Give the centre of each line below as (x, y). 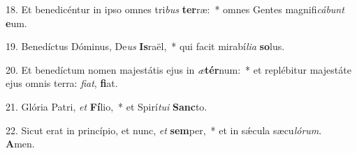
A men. (20, 144)
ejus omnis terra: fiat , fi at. (62, 83)
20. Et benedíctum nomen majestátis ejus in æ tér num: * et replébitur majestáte (178, 69)
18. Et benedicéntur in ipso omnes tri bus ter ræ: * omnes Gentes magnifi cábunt (175, 9)
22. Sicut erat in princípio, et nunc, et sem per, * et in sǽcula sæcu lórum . (164, 130)
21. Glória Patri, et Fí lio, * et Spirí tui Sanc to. (107, 106)
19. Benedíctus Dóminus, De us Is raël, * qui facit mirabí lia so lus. (145, 46)
